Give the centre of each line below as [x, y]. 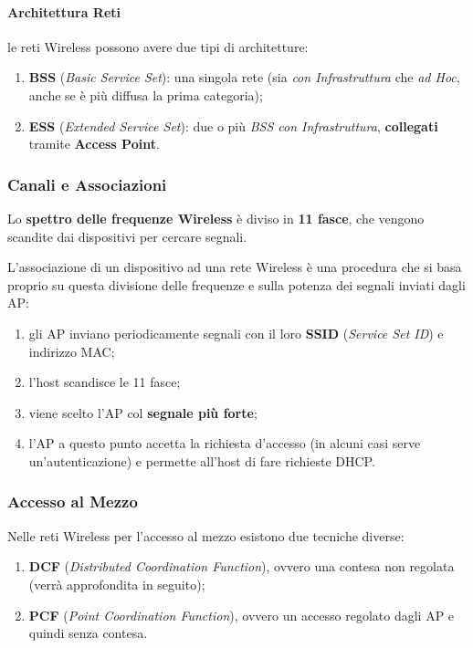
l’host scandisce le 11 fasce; [105, 382]
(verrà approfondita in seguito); [117, 584]
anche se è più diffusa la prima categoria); [146, 94]
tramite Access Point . [94, 144]
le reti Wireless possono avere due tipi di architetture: [158, 46]
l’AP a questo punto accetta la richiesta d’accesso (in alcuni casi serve [225, 443]
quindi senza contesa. [88, 633]
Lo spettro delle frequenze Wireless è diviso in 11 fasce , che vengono [216, 218]
